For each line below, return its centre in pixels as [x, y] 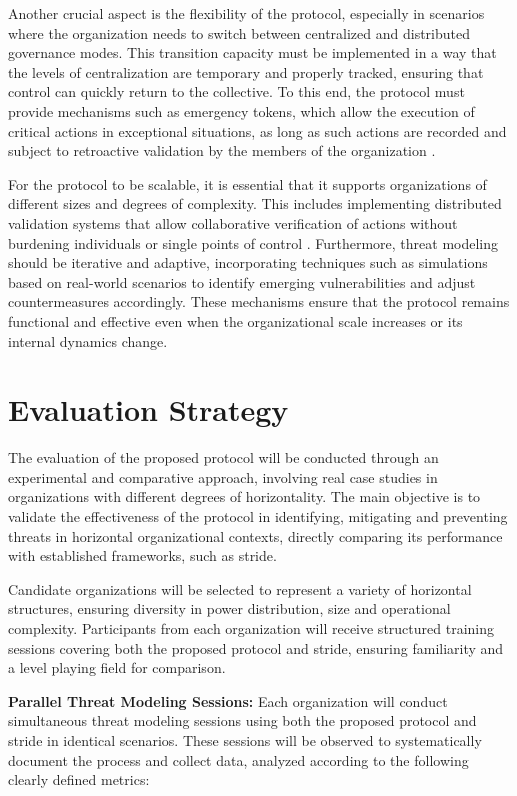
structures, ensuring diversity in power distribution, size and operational [229, 608]
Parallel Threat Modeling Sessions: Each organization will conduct [228, 700]
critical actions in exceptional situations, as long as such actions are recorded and [257, 130]
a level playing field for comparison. [117, 667]
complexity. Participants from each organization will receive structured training [251, 627]
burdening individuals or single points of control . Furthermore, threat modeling [253, 242]
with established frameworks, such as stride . [142, 555]
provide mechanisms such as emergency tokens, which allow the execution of [241, 110]
